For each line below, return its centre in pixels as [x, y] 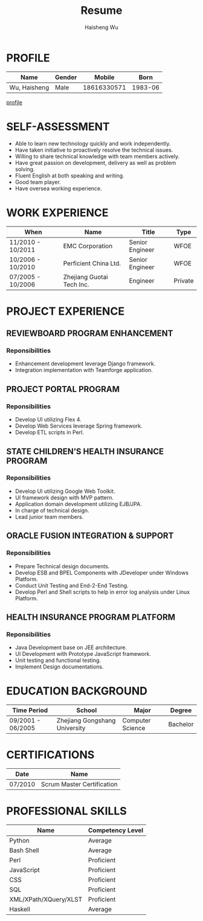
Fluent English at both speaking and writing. [70, 175]
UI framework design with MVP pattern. [64, 497]
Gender [66, 77]
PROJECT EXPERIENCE [66, 311]
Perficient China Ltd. [92, 263]
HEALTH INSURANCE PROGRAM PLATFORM [91, 617]
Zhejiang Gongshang [86, 720]
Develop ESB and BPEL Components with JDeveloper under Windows [102, 573]
